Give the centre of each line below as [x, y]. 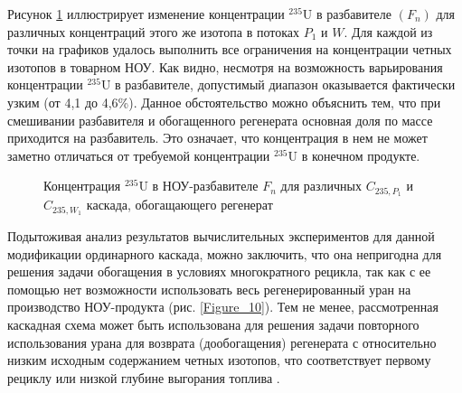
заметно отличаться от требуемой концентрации [139, 155]
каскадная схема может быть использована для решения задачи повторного [213, 325]
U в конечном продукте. [354, 155]
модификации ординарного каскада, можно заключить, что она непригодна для [225, 253]
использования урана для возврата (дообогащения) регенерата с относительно [222, 342]
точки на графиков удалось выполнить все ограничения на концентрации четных [230, 49]
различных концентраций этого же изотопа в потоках [153, 31]
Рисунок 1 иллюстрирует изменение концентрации [146, 14]
